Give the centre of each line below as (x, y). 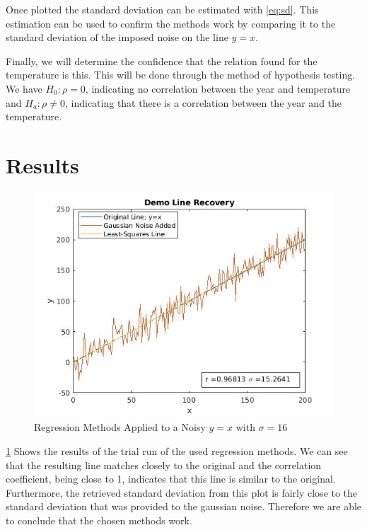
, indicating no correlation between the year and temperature (218, 88)
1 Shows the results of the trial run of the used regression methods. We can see (177, 451)
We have (24, 88)
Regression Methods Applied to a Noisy (120, 427)
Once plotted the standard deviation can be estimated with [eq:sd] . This (162, 9)
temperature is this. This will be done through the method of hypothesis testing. (181, 75)
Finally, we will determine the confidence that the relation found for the (162, 61)
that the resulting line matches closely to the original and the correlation (164, 465)
